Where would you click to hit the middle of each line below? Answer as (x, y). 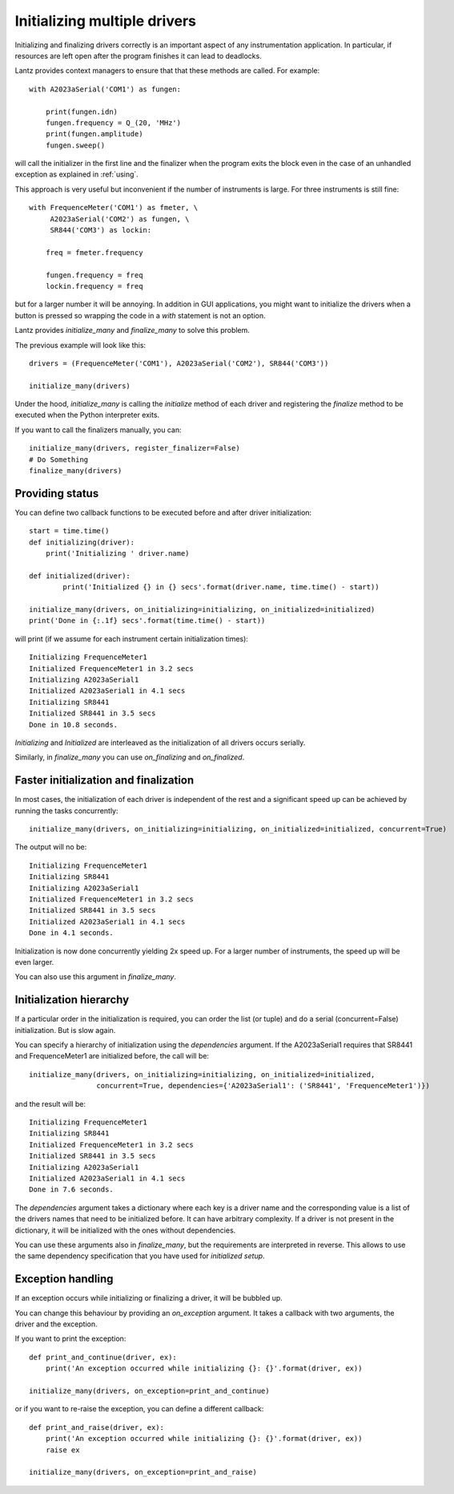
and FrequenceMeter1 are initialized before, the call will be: (112, 1056)
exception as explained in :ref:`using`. (77, 174)
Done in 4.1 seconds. (71, 933)
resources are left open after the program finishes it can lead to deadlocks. (138, 55)
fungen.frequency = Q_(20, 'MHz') (113, 123)
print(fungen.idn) (82, 111)
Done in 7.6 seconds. (71, 1190)
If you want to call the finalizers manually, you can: (98, 430)
